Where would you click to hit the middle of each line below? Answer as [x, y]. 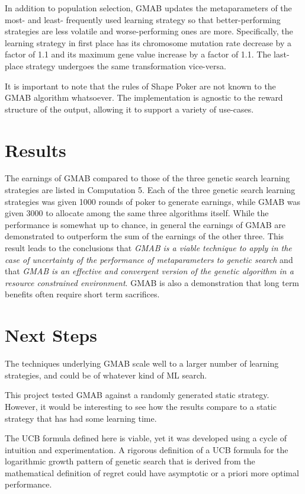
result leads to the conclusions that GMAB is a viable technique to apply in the [148, 248]
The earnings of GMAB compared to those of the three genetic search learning [147, 178]
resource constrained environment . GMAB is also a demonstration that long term [152, 282]
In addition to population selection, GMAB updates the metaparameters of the [148, 8]
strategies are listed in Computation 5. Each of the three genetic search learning [150, 190]
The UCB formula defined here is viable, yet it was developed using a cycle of [146, 438]
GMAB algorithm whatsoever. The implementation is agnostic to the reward [144, 97]
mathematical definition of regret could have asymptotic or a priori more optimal [152, 472]
